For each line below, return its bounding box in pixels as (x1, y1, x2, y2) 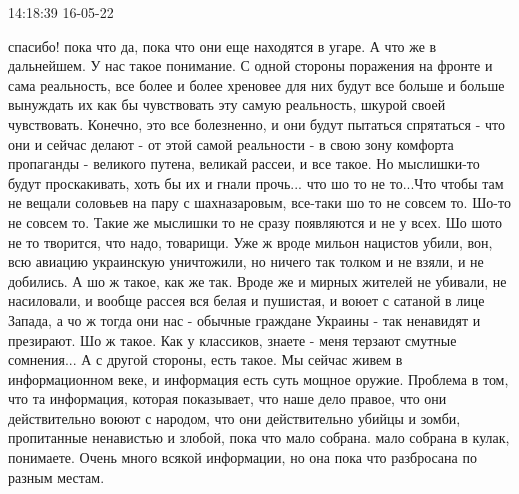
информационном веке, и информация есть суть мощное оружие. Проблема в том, (8, 368, 509, 389)
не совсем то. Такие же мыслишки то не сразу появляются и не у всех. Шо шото (8, 211, 503, 232)
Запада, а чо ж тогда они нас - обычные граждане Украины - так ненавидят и (8, 309, 481, 330)
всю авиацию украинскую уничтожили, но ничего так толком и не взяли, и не (8, 251, 484, 272)
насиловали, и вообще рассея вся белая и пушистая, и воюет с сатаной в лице (8, 290, 485, 311)
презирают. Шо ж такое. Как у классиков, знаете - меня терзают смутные (8, 329, 457, 350)
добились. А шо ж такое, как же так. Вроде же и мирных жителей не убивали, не (8, 270, 507, 291)
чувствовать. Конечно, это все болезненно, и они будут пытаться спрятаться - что (8, 113, 505, 134)
